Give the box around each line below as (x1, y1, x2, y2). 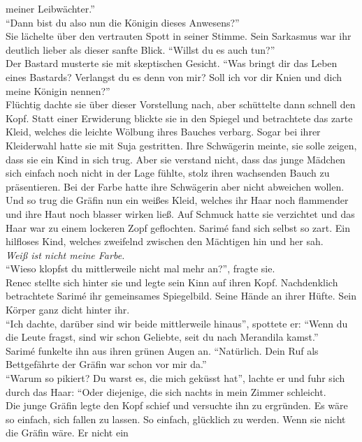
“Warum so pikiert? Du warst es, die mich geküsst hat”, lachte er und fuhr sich (6, 371, 345, 385)
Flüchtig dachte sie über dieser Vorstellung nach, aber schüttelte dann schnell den (6, 97, 356, 112)
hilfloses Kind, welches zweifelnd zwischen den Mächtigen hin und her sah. (6, 234, 324, 249)
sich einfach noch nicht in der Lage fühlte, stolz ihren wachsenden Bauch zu (6, 165, 330, 180)
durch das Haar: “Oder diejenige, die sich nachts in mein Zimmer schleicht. (6, 384, 326, 399)
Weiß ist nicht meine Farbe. (6, 247, 125, 262)
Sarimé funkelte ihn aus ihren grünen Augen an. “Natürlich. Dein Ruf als (6, 343, 319, 358)
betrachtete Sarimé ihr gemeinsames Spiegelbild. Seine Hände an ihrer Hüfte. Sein (6, 288, 357, 303)
